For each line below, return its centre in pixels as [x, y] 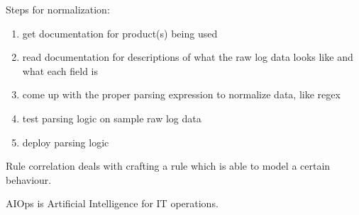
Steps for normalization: [58, 9]
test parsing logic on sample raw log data [112, 118]
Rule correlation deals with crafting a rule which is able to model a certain [168, 166]
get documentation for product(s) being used [120, 33]
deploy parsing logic [66, 142]
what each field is [60, 70]
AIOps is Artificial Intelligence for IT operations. [112, 203]
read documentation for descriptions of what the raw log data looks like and [188, 57]
